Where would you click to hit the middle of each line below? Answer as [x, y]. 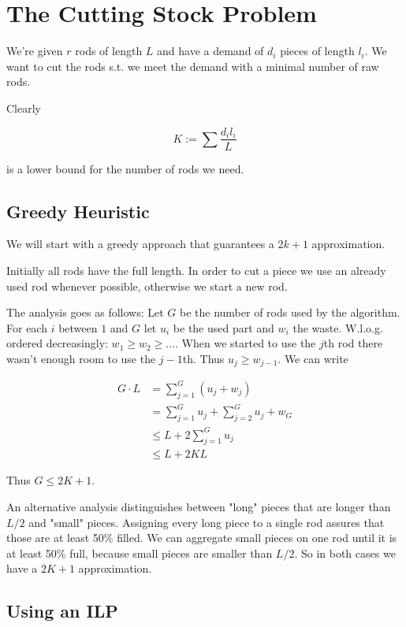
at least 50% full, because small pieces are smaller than [140, 553]
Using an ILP [62, 611]
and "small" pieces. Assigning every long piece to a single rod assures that [207, 522]
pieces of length [317, 51]
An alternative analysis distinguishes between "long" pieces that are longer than [199, 506]
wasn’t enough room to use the [81, 358]
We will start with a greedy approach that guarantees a [140, 244]
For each [27, 327]
